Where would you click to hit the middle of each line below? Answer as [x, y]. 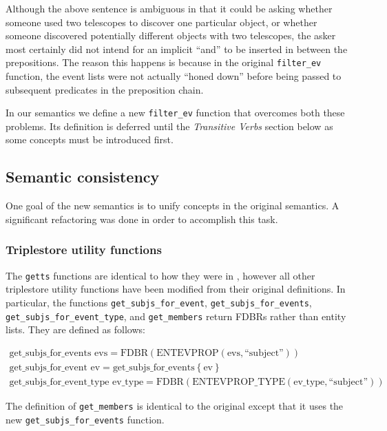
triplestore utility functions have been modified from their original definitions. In [176, 289]
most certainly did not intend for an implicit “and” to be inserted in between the [177, 49]
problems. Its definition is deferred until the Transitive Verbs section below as [169, 126]
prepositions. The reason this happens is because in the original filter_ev [164, 62]
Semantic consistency [83, 177]
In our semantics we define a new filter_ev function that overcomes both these [175, 113]
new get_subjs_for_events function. [85, 419]
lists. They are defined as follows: [75, 329]
